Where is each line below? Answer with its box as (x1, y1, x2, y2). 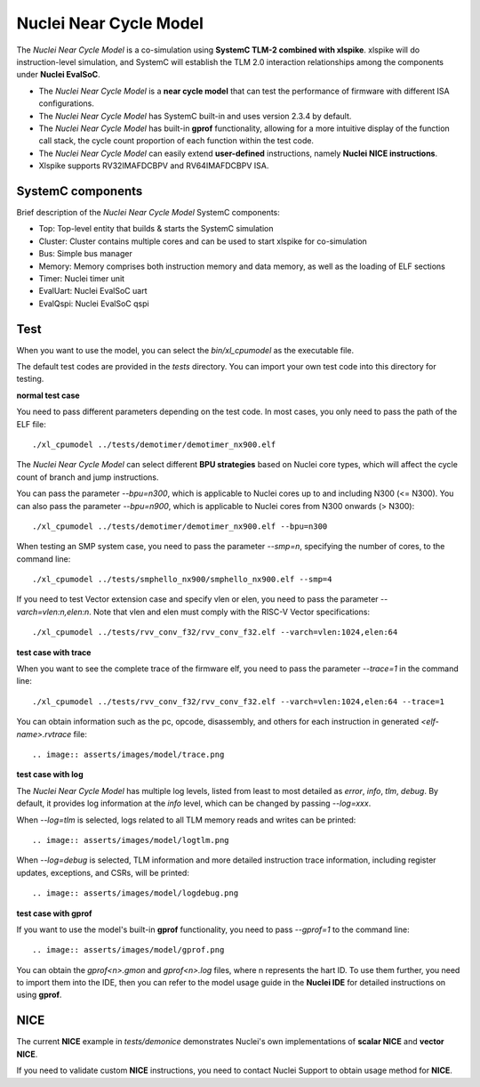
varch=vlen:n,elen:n (16, 606, 90, 617)
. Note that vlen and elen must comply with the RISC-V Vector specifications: (89, 606, 371, 617)
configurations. (38, 98, 95, 109)
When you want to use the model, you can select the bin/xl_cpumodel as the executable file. (16, 345, 355, 355)
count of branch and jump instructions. (16, 472, 159, 483)
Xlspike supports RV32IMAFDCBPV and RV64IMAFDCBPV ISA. (38, 160, 269, 171)
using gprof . (16, 989, 62, 1001)
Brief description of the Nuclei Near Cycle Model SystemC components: (16, 207, 280, 217)
